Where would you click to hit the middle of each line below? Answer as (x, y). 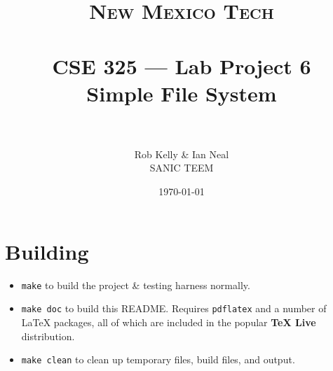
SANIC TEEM (182, 168)
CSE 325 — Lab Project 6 (182, 65)
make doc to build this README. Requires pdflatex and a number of (174, 308)
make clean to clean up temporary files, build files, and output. (158, 359)
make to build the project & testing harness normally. (136, 285)
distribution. (48, 336)
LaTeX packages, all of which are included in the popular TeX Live (169, 322)
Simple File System (182, 93)
